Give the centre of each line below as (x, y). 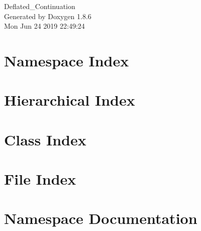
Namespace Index (67, 60)
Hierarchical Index (70, 100)
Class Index (45, 139)
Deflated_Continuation (40, 6)
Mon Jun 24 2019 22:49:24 (44, 26)
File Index (40, 179)
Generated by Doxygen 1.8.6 (48, 16)
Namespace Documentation (101, 218)
